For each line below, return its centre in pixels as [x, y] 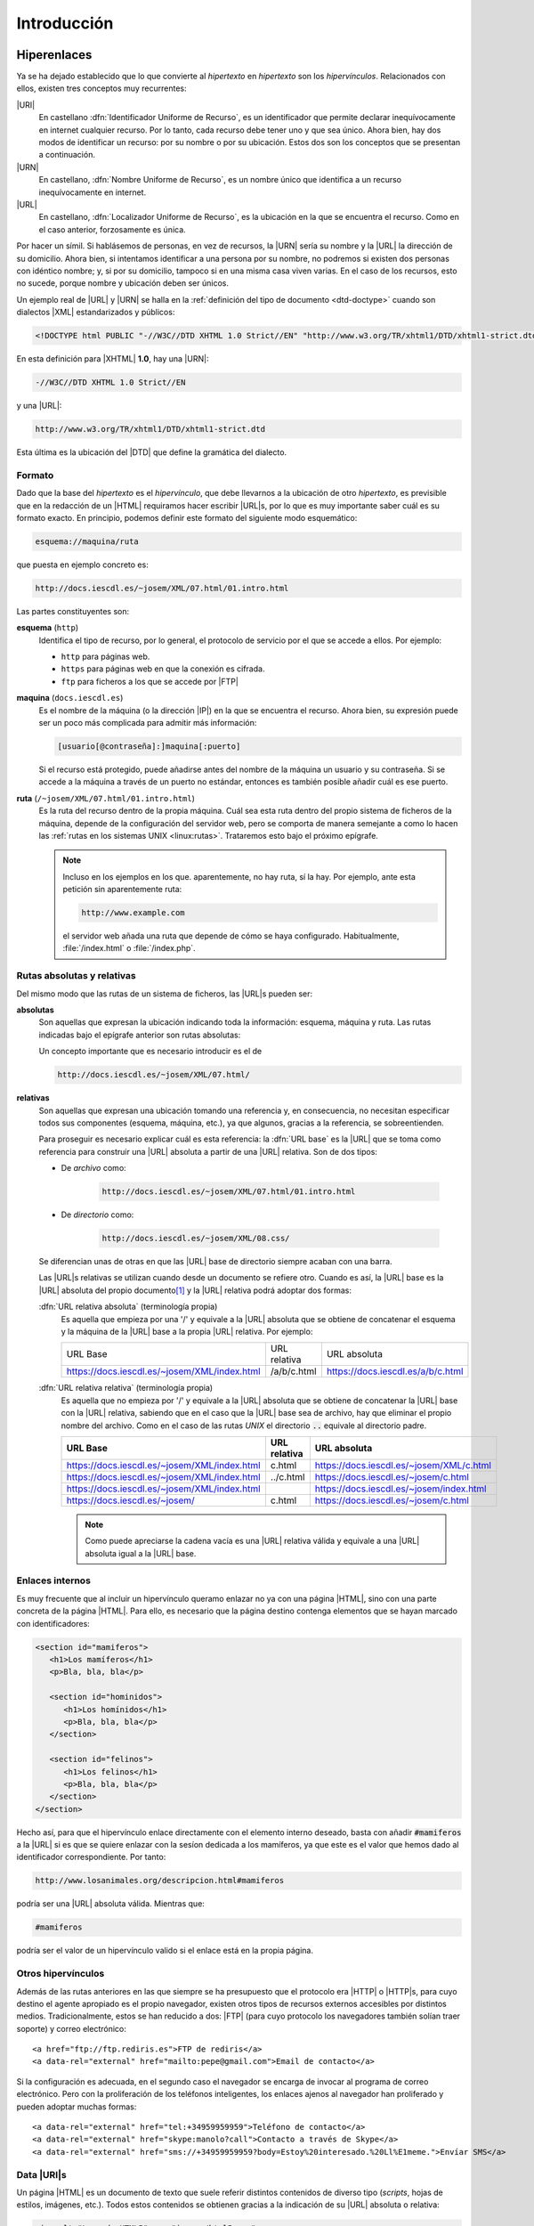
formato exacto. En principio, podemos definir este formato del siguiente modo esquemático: [187, 517]
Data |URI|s [41, 2174]
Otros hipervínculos [61, 1974]
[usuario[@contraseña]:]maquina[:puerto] [149, 746]
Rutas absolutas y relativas [77, 976]
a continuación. [67, 155]
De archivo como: [93, 1168]
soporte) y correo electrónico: [71, 2028]
